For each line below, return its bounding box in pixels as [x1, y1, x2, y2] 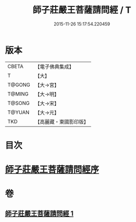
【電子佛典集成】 [35, 63, 74, 70]
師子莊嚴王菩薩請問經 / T [32, 4, 132, 16]
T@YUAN [7, 109, 30, 116]
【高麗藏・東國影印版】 [35, 118, 89, 125]
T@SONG [7, 99, 30, 106]
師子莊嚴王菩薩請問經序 [5, 164, 99, 175]
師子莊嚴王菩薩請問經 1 [5, 209, 74, 218]
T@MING [7, 90, 29, 97]
